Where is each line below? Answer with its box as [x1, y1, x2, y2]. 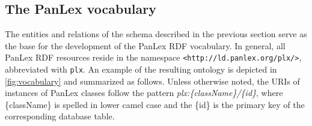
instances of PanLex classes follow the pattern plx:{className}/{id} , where [5, 86, 283, 99]
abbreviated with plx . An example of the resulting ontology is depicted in [5, 63, 277, 76]
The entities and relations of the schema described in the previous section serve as [5, 28, 307, 40]
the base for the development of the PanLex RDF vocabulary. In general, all [5, 39, 286, 52]
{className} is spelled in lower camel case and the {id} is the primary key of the [5, 98, 305, 110]
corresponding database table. [5, 110, 115, 122]
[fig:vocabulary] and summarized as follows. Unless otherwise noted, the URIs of [5, 74, 300, 87]
